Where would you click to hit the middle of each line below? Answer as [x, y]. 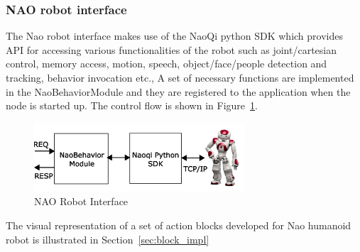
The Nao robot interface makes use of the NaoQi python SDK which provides [174, 36]
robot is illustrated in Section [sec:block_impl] [108, 239]
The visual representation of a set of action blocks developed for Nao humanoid [179, 225]
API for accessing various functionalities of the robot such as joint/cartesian [171, 49]
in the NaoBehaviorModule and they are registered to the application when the [178, 91]
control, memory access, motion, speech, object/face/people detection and [167, 64]
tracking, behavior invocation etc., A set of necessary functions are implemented [180, 77]
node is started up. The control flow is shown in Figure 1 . [132, 105]
